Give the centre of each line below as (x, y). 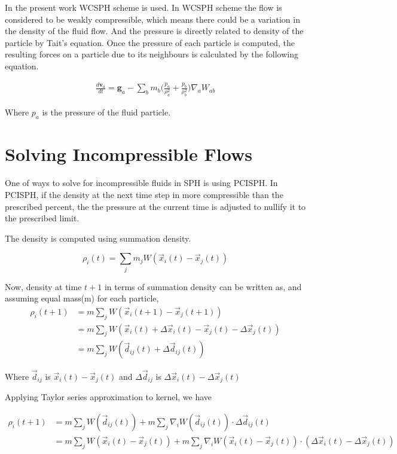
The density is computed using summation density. (98, 238)
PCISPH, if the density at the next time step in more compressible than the (144, 194)
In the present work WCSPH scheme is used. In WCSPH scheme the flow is (143, 7)
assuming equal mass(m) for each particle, (82, 298)
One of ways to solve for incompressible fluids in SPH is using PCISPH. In (141, 183)
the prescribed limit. (42, 218)
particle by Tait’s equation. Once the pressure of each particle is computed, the (150, 42)
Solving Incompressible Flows (129, 154)
